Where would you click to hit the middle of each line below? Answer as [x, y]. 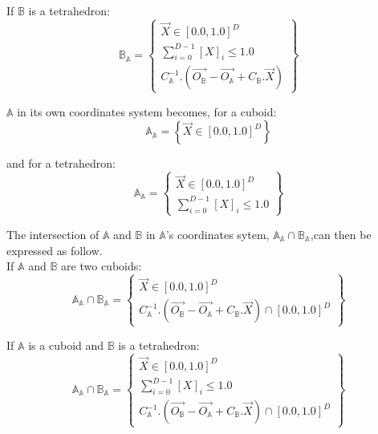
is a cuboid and [66, 345]
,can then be [341, 234]
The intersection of [53, 234]
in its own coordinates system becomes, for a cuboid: [147, 111]
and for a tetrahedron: [61, 163]
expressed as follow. [55, 250]
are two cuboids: [102, 266]
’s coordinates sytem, [217, 234]
